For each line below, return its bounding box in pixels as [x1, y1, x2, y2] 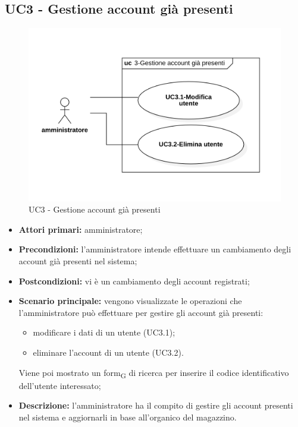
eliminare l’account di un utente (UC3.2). [33, 346, 184, 359]
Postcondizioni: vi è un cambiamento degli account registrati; [18, 274, 250, 287]
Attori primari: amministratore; [18, 223, 143, 235]
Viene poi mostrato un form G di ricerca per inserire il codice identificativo [18, 366, 289, 380]
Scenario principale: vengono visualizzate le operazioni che [18, 295, 242, 307]
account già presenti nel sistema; [18, 255, 137, 267]
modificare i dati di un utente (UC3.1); [33, 326, 175, 339]
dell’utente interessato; [18, 379, 101, 391]
